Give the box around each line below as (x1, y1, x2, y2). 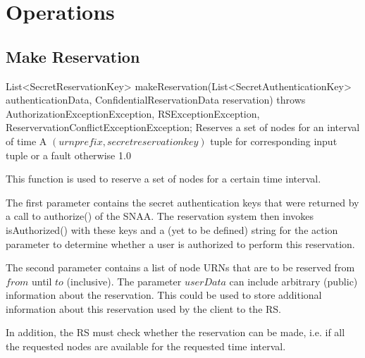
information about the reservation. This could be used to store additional (6, 288, 322, 302)
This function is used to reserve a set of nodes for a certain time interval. (6, 171, 321, 186)
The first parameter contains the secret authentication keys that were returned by (6, 195, 359, 209)
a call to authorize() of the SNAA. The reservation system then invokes (6, 209, 314, 223)
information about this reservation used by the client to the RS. (6, 301, 282, 316)
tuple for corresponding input (210, 133, 338, 148)
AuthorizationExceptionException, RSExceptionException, (6, 106, 260, 121)
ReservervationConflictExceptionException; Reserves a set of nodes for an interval (6, 120, 360, 135)
